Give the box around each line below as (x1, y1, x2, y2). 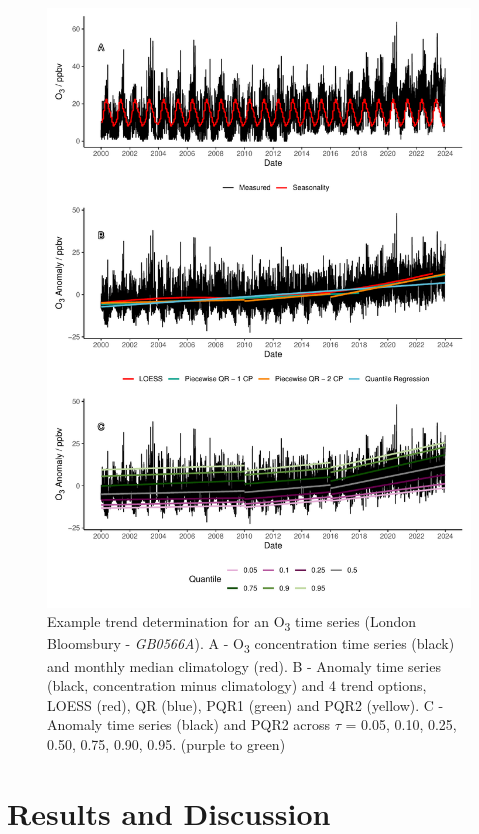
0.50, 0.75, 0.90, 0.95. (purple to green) (47, 733, 286, 754)
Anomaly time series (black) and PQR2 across (47, 714, 331, 735)
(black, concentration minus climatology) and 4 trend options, (47, 675, 427, 696)
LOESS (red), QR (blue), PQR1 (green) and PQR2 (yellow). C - (47, 694, 444, 715)
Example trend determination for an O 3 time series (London (47, 611, 417, 635)
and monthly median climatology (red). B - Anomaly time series (47, 655, 441, 676)
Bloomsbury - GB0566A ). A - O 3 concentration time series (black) (47, 633, 455, 657)
